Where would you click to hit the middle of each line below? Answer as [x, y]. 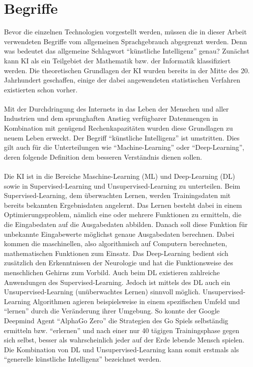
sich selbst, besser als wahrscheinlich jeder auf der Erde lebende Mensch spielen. [124, 340]
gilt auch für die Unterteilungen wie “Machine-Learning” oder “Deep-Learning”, [124, 147]
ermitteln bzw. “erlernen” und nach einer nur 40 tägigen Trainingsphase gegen [122, 330]
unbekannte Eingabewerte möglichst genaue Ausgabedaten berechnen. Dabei [119, 234]
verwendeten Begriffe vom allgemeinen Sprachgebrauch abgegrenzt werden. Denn [126, 41]
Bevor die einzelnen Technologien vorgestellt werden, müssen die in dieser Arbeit [126, 32]
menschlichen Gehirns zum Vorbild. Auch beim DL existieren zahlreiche [112, 272]
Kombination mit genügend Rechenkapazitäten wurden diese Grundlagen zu [118, 128]
